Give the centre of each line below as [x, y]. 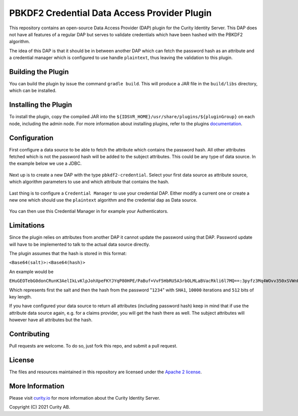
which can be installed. [33, 91]
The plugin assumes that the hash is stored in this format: [68, 254]
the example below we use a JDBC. [45, 163]
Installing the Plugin [40, 105]
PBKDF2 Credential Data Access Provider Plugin [111, 13]
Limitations [27, 226]
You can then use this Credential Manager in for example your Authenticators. [89, 211]
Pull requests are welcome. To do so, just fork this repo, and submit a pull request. [93, 346]
